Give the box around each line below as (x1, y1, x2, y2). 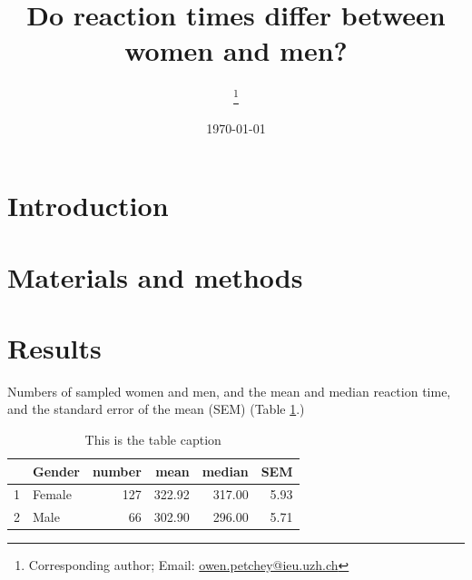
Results (7, 329, 102, 366)
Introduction (7, 187, 169, 224)
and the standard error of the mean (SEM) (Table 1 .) (7, 399, 305, 418)
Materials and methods (7, 258, 303, 295)
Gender (33, 461, 80, 480)
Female (33, 485, 72, 504)
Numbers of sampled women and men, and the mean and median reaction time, (7, 381, 451, 400)
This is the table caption (84, 430, 221, 449)
